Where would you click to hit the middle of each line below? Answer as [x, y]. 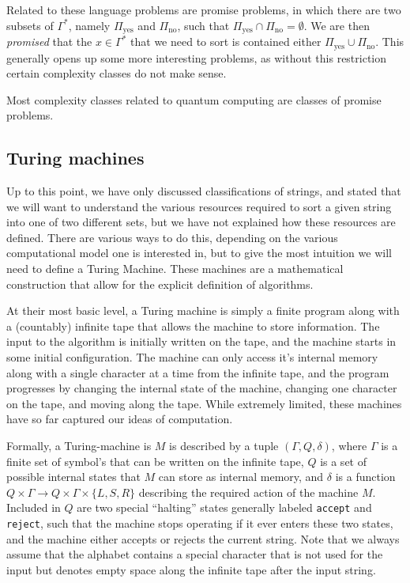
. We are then [337, 25]
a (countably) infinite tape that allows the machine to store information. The [193, 326]
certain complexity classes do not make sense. [117, 73]
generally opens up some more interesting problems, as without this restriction [197, 57]
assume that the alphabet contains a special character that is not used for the [195, 554]
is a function [365, 477]
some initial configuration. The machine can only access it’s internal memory [192, 357]
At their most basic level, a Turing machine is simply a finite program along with [203, 310]
